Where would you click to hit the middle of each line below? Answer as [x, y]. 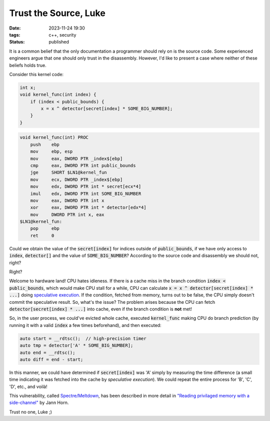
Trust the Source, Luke [57, 13]
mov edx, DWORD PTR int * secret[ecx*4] [86, 187]
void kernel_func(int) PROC [54, 137]
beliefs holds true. [28, 65]
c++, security [62, 35]
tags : [15, 35]
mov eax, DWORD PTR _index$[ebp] [76, 158]
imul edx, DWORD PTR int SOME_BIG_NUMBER [86, 193]
